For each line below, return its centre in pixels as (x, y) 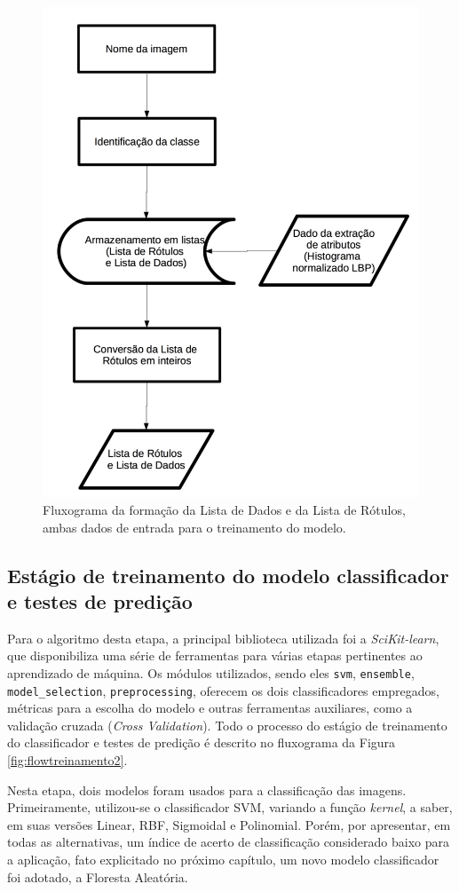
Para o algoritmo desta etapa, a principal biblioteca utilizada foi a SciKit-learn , (223, 638)
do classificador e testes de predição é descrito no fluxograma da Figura (202, 742)
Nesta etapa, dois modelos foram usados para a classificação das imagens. (207, 789)
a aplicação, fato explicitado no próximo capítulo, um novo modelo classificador (223, 859)
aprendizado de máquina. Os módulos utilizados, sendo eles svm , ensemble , (211, 672)
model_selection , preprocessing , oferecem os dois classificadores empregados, (223, 690)
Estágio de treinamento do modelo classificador (228, 575)
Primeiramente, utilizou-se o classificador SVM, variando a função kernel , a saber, (230, 807)
